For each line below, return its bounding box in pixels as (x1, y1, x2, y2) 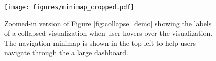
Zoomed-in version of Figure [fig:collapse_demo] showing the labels (4, 18, 212, 28)
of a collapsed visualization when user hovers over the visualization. (4, 28, 213, 38)
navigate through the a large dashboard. (4, 47, 129, 58)
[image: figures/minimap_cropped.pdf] (4, 4, 134, 11)
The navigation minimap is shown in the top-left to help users (4, 37, 196, 48)
